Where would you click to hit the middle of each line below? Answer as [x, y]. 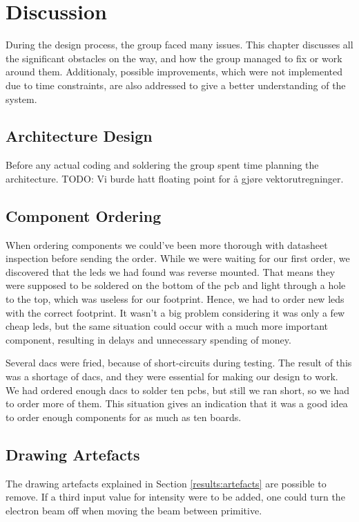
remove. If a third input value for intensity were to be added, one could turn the [175, 497]
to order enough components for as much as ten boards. [124, 417]
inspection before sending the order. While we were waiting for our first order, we [178, 258]
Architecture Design [79, 136]
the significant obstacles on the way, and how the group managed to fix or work [174, 58]
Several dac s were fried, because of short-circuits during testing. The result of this [179, 363]
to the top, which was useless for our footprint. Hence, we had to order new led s [175, 299]
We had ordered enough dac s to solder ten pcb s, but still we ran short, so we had [178, 390]
